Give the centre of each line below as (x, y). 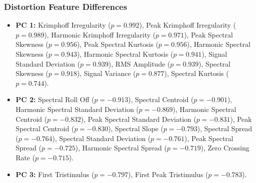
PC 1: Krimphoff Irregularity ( (63, 25)
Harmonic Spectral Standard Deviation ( (77, 109)
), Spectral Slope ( (136, 128)
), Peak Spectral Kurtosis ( (118, 44)
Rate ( (25, 157)
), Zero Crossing (225, 148)
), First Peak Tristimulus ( (168, 174)
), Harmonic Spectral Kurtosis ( (125, 54)
